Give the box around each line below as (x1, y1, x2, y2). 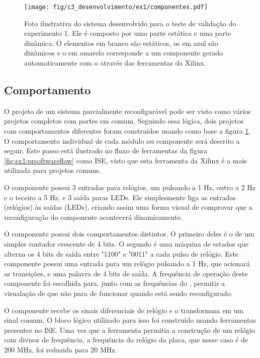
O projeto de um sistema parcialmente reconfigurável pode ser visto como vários (4, 105, 251, 116)
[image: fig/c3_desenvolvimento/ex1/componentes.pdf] (24, 4, 208, 11)
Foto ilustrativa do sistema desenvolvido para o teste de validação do (24, 18, 236, 28)
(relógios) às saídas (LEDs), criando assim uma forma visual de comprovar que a (4, 202, 252, 212)
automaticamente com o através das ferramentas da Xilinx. (24, 57, 206, 68)
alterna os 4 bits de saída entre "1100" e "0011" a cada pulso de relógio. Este (4, 248, 239, 259)
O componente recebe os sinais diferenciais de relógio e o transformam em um (4, 305, 244, 315)
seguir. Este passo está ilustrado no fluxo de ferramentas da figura (4, 145, 208, 156)
